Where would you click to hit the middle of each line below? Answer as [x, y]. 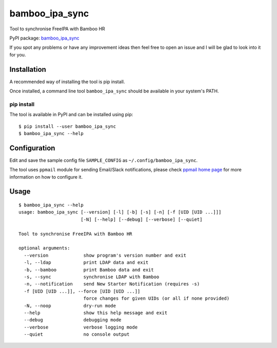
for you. [18, 54]
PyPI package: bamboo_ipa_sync [44, 38]
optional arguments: [44, 248]
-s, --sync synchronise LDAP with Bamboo [92, 277]
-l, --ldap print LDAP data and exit [86, 263]
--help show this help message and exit [96, 313]
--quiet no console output [77, 334]
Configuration [32, 148]
